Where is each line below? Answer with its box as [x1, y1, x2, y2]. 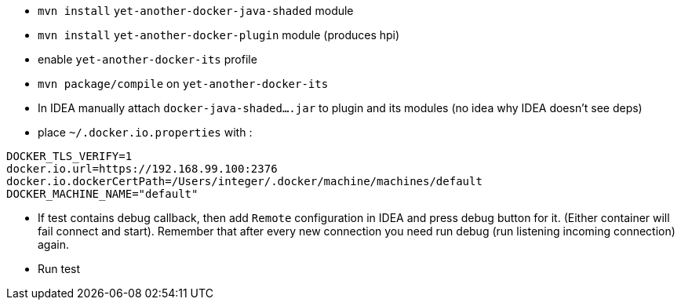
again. [38, 238, 70, 251]
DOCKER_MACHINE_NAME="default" [6, 188, 198, 200]
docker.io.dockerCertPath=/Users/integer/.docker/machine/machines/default [6, 175, 483, 188]
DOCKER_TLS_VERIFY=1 [6, 150, 133, 162]
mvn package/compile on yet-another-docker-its [38, 77, 329, 90]
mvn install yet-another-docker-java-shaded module [38, 4, 354, 17]
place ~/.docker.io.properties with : [38, 126, 253, 139]
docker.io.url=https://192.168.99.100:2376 [6, 162, 278, 175]
